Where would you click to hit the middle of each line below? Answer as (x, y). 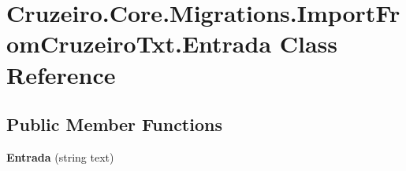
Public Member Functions (114, 124)
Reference (61, 74)
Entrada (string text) (60, 156)
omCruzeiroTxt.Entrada (139, 44)
